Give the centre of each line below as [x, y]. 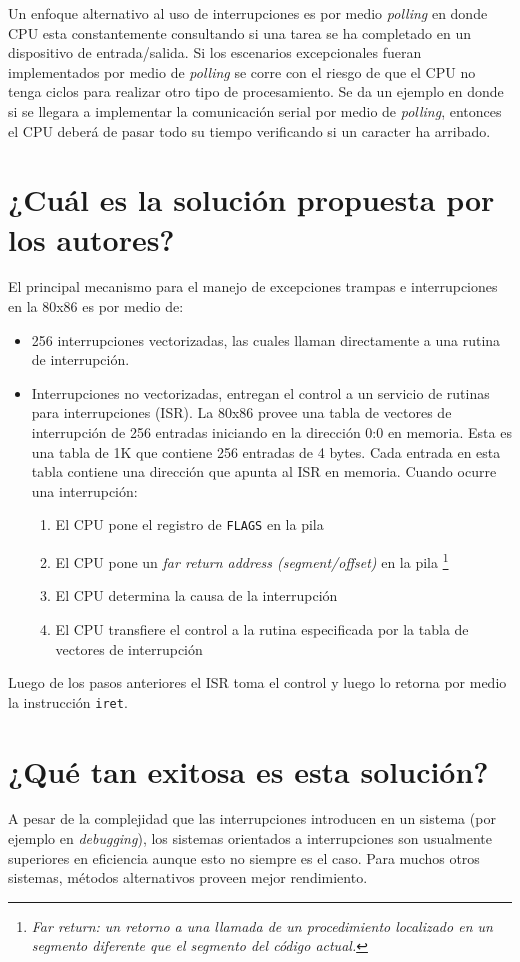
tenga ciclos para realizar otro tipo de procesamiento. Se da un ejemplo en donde [256, 91]
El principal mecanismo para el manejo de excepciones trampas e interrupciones [253, 286]
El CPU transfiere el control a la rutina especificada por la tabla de [262, 628]
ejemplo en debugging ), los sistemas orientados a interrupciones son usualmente [250, 838]
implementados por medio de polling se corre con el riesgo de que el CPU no [242, 71]
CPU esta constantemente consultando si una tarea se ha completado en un [239, 32]
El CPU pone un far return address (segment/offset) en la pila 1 [252, 560]
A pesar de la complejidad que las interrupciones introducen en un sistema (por [252, 818]
